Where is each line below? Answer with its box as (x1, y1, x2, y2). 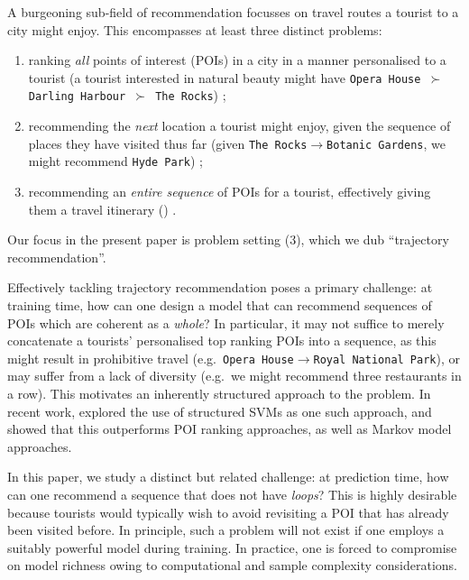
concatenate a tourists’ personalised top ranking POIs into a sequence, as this (7, 331, 437, 350)
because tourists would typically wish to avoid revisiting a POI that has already (7, 502, 449, 521)
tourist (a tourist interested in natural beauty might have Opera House (28, 68, 421, 87)
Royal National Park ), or (313, 348, 461, 367)
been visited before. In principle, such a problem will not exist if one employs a (7, 520, 445, 539)
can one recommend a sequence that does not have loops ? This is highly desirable (7, 484, 457, 503)
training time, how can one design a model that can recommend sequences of (7, 295, 432, 314)
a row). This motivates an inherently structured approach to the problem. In (7, 384, 431, 402)
